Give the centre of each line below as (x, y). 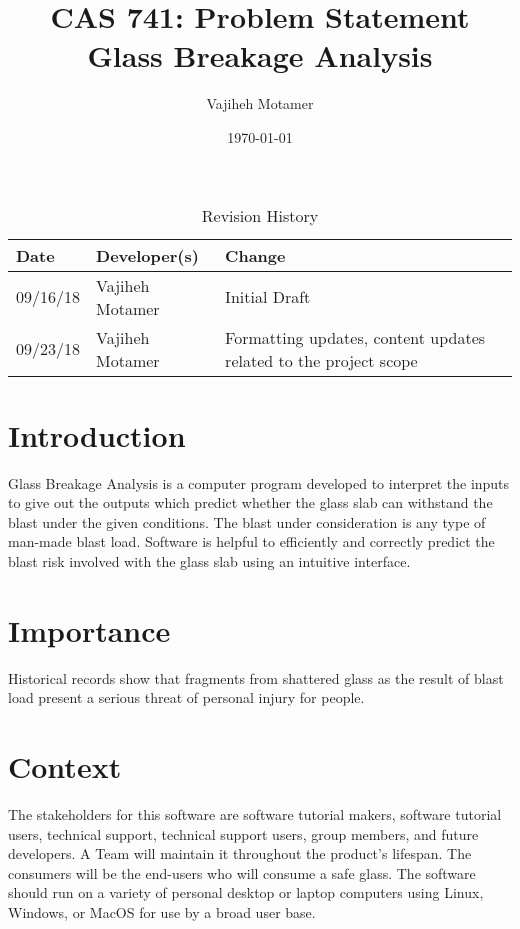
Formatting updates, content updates (355, 337)
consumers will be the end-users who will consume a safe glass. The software (242, 872)
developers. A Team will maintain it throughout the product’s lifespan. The (240, 853)
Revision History (260, 215)
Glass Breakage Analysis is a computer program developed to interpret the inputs (259, 482)
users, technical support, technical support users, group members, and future (243, 833)
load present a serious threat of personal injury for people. (186, 697)
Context (65, 766)
